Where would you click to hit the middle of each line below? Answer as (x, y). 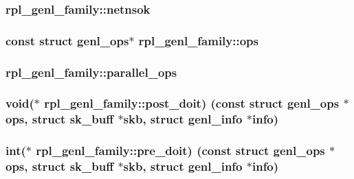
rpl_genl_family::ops (198, 40)
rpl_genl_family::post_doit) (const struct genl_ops (192, 103)
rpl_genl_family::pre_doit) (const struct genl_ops (180, 151)
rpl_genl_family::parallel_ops (91, 72)
